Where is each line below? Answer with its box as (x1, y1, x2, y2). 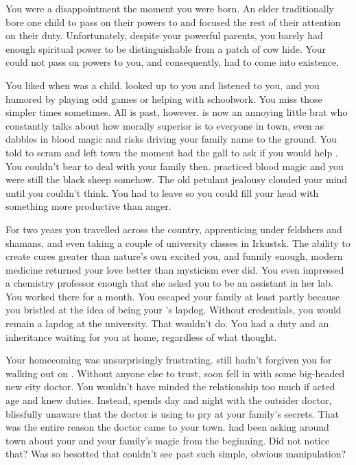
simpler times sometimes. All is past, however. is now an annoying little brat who (5, 105, 348, 119)
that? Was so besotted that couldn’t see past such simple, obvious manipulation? (5, 446, 346, 461)
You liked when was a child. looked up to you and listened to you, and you (5, 77, 320, 92)
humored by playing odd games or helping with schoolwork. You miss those (5, 91, 322, 106)
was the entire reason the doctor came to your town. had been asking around (5, 420, 329, 434)
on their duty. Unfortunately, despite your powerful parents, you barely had (5, 28, 323, 43)
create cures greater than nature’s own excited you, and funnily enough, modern (5, 249, 343, 263)
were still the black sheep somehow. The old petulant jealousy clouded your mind (5, 172, 348, 187)
